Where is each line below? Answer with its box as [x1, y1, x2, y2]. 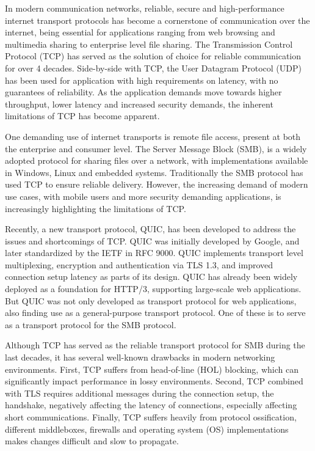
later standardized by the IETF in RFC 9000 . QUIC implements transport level [5, 246, 303, 259]
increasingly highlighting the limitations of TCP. [5, 202, 186, 215]
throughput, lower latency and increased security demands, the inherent [5, 97, 273, 110]
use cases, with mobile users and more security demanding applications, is [5, 189, 281, 202]
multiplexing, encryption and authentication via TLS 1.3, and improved [5, 258, 273, 271]
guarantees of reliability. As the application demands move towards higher [5, 86, 282, 98]
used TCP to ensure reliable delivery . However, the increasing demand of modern [5, 178, 308, 191]
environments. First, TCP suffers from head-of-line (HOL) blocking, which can [5, 362, 299, 375]
